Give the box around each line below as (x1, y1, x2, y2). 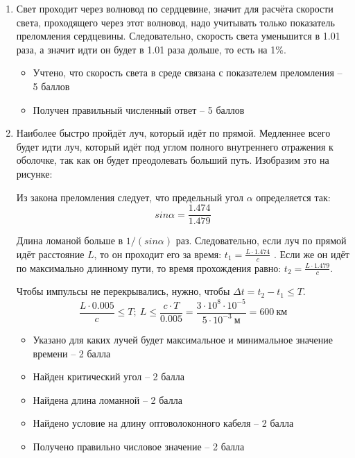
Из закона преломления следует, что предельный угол (16, 189, 244, 204)
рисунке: (16, 166, 53, 180)
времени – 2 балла (33, 346, 111, 360)
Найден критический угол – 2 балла (33, 369, 184, 384)
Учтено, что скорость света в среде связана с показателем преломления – (33, 65, 343, 80)
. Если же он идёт (273, 246, 349, 261)
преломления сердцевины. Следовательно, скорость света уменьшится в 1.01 (16, 28, 340, 43)
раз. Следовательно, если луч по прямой (175, 233, 347, 248)
